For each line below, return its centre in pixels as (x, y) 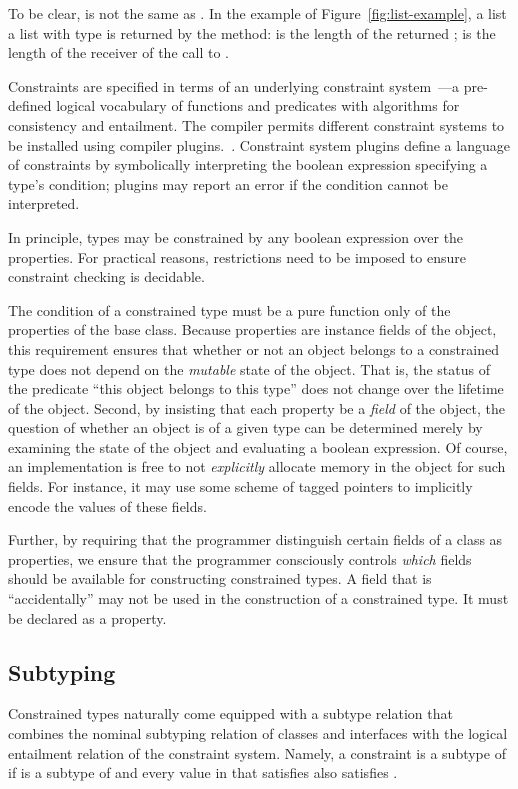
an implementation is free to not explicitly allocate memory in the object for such (257, 466)
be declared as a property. (87, 617)
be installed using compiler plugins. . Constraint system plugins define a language (259, 144)
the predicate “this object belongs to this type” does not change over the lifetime (256, 388)
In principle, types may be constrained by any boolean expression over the (236, 236)
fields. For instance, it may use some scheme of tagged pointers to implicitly (240, 486)
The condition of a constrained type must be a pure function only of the (229, 309)
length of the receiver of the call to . (118, 52)
